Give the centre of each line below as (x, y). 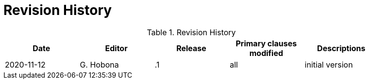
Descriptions (341, 48)
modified (266, 53)
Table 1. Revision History (191, 32)
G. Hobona (99, 64)
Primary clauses (266, 43)
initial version (329, 64)
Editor (116, 48)
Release (191, 48)
